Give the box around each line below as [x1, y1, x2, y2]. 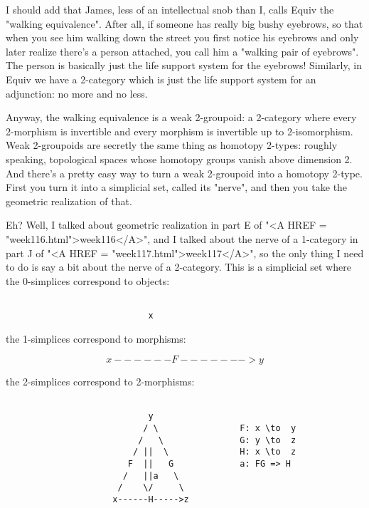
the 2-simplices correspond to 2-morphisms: [6, 374, 195, 389]
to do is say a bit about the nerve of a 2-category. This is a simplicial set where [6, 259, 351, 274]
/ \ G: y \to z [138, 435, 296, 445]
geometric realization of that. [6, 193, 132, 208]
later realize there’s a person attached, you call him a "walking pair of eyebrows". [6, 43, 359, 58]
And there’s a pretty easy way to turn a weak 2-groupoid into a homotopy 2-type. [6, 165, 363, 180]
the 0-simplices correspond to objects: [6, 273, 170, 288]
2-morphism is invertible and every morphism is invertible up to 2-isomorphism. [6, 123, 353, 138]
